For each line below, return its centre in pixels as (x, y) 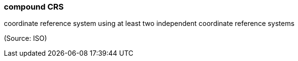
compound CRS (34, 7)
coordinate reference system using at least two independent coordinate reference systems (149, 24)
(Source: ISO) (26, 38)
